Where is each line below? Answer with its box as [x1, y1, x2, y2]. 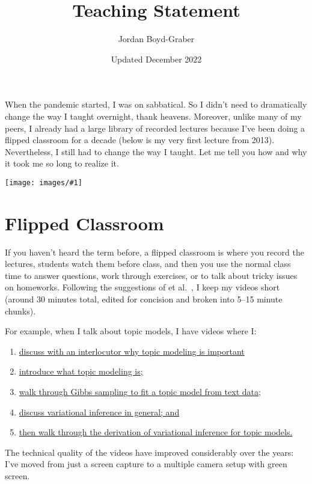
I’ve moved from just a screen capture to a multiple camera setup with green [5, 458, 287, 470]
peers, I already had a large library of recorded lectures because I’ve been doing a [5, 121, 305, 134]
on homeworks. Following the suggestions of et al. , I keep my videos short [5, 281, 280, 293]
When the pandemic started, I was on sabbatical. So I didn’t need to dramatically [5, 98, 307, 111]
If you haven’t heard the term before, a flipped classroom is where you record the [5, 245, 304, 258]
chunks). [5, 304, 36, 317]
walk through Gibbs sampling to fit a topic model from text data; [19, 385, 261, 397]
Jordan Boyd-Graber [118, 32, 195, 45]
